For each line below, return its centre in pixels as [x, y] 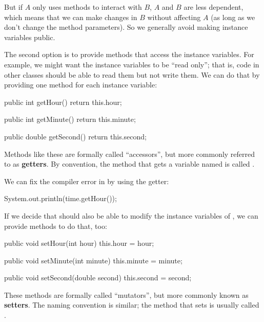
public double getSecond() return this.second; [75, 136]
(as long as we [233, 17]
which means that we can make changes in [71, 17]
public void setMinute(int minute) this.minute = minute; [93, 260]
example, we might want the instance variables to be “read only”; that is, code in [132, 64]
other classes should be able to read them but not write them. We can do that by [132, 74]
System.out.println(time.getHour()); [60, 198]
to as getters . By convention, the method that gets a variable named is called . [129, 164]
